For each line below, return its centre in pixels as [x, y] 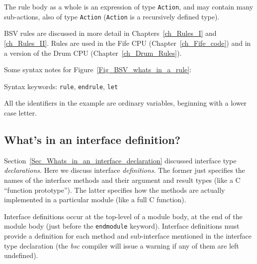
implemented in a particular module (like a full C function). [95, 199]
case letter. [21, 112]
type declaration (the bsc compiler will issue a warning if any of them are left [122, 245]
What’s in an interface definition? [92, 139]
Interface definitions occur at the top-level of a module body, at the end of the [123, 216]
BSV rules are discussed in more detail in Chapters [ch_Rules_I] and [110, 33]
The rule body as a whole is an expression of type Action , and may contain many [129, 6]
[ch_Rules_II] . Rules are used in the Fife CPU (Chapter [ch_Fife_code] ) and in [128, 43]
